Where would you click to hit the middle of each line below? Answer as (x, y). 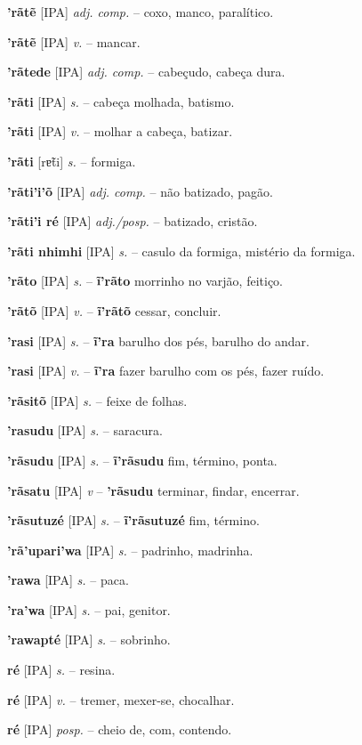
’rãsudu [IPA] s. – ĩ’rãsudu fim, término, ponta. (142, 460)
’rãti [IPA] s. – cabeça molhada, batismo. (121, 101)
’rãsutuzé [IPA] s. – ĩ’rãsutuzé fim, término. (133, 520)
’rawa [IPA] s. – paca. (68, 580)
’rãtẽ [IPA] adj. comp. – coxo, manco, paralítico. (141, 12)
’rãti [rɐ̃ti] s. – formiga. (72, 161)
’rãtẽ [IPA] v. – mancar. (74, 41)
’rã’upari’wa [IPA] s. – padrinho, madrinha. (130, 550)
